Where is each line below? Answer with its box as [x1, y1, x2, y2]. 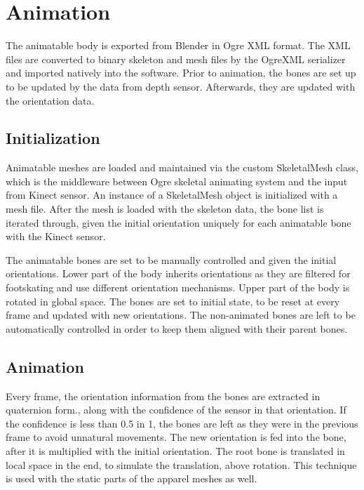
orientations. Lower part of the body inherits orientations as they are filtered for [6, 266, 351, 281]
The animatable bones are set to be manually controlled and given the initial [6, 252, 337, 267]
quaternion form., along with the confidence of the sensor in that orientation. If [6, 402, 346, 417]
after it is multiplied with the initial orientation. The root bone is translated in [6, 444, 345, 458]
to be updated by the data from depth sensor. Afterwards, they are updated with [6, 79, 356, 93]
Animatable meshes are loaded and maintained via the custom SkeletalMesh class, [6, 160, 358, 175]
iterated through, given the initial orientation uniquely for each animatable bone [6, 215, 351, 230]
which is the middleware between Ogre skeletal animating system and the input [6, 173, 348, 188]
